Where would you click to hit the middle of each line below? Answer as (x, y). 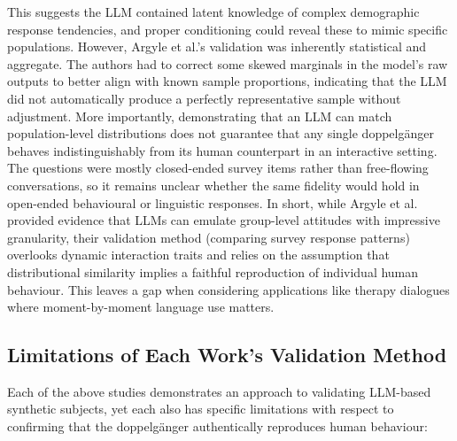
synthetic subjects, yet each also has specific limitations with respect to (201, 409)
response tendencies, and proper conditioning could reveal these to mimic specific (228, 29)
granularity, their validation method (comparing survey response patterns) (209, 237)
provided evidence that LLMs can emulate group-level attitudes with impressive (224, 220)
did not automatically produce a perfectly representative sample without (204, 98)
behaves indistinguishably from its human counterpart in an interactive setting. (222, 150)
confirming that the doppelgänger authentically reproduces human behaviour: (217, 426)
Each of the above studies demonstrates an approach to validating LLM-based (219, 391)
